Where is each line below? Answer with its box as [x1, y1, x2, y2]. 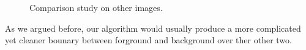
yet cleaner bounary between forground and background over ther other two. [5, 34, 292, 46]
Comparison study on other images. [29, 1, 163, 13]
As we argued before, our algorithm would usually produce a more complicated [5, 21, 301, 34]
